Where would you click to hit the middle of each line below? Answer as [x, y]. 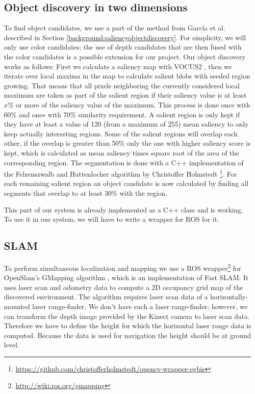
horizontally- [229, 297]
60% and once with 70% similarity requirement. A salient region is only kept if [122, 114]
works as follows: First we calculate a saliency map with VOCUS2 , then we [118, 66]
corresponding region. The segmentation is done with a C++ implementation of [124, 162]
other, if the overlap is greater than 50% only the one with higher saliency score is [127, 143]
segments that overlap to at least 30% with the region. [86, 193]
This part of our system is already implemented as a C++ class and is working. [124, 209]
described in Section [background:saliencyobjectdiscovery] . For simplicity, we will [125, 37]
